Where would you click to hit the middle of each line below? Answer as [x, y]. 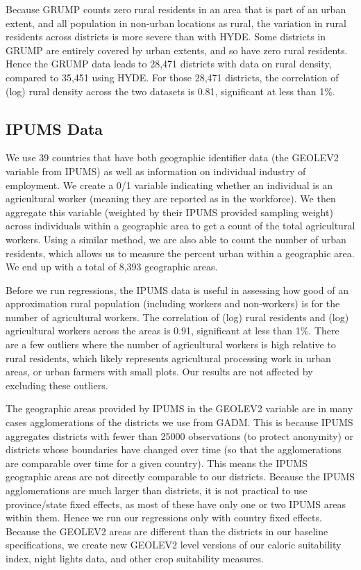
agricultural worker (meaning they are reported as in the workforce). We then [171, 198]
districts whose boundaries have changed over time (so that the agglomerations [174, 449]
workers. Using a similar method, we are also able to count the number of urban [176, 239]
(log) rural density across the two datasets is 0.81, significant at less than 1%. [170, 91]
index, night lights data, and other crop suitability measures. [135, 558]
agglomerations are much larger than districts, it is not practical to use [157, 490]
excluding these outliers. [57, 385]
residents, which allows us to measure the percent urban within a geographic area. [180, 253]
